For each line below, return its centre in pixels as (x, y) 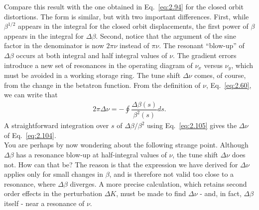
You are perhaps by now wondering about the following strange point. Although (126, 145)
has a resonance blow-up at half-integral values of (91, 155)
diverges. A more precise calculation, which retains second (158, 183)
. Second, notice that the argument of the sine (166, 35)
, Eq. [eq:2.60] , (229, 85)
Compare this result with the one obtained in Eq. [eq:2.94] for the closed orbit (124, 6)
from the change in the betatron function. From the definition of (102, 85)
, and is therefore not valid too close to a (172, 174)
